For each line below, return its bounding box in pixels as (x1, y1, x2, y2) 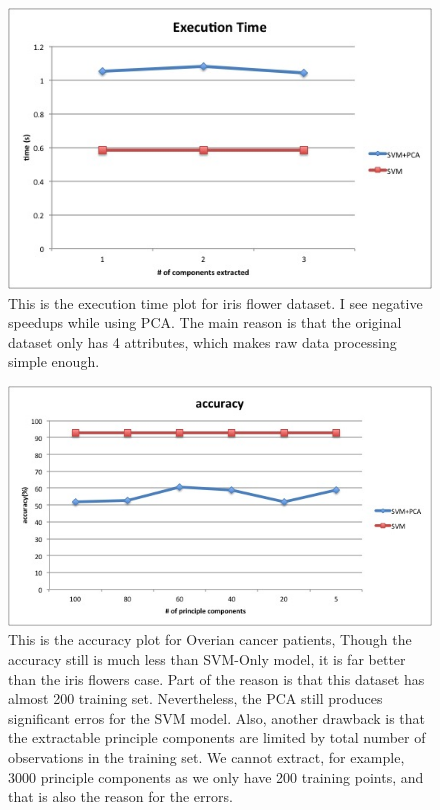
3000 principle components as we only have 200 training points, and (8, 766, 424, 787)
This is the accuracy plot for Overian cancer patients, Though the (8, 629, 412, 650)
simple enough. (8, 351, 100, 372)
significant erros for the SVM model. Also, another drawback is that (8, 707, 426, 728)
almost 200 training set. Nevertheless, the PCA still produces (8, 688, 383, 709)
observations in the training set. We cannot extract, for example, (8, 746, 405, 767)
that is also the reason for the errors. (8, 786, 233, 807)
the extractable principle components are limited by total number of (8, 727, 426, 748)
